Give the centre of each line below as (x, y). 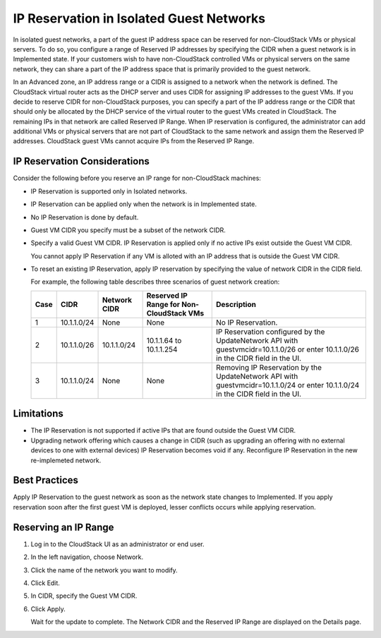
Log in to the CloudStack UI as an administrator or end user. (117, 544)
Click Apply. (48, 609)
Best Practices (46, 480)
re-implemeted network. (66, 460)
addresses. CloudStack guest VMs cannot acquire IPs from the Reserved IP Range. (134, 141)
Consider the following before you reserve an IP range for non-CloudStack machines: (137, 178)
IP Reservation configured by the (271, 332)
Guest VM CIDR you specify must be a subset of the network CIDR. (128, 230)
